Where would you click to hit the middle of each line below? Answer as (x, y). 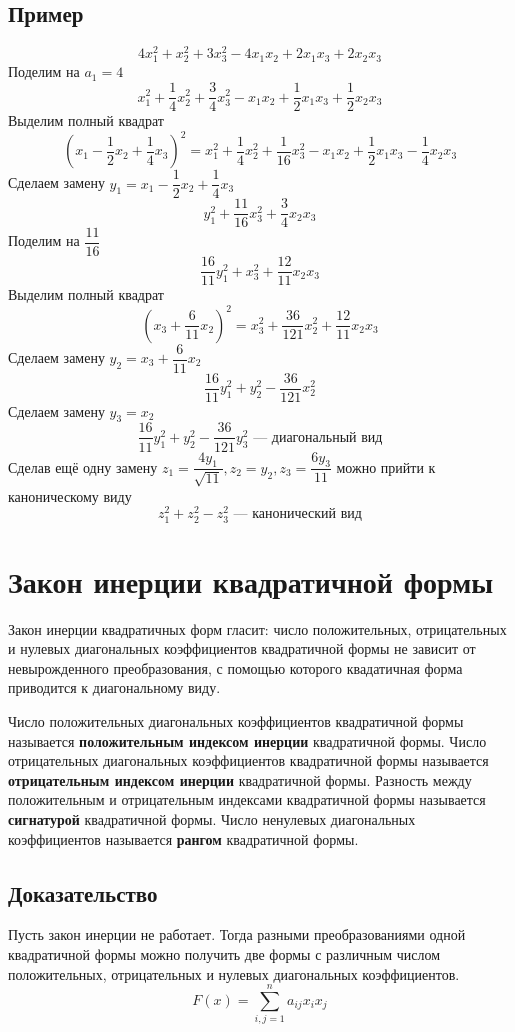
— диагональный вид (318, 437)
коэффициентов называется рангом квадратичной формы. (183, 838)
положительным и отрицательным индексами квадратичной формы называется (247, 799)
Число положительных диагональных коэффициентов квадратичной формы (236, 721)
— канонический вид (297, 514)
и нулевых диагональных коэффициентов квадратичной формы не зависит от (242, 648)
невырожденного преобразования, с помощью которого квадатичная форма (235, 667)
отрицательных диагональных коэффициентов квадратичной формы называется (248, 760)
